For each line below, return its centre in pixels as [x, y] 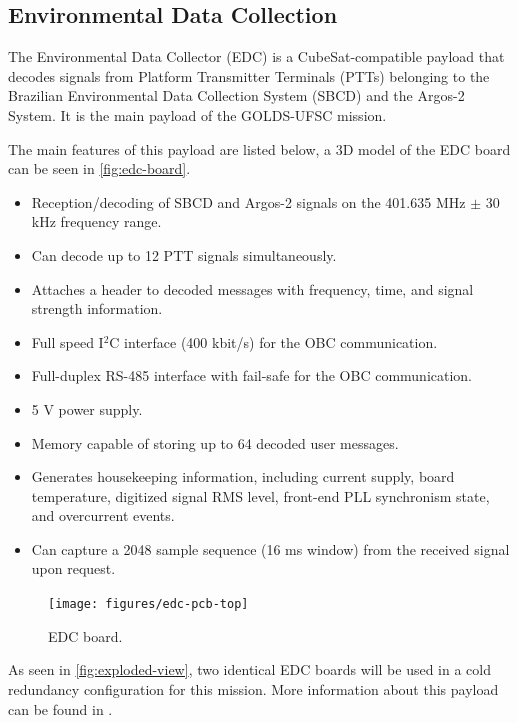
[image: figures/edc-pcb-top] [148, 604]
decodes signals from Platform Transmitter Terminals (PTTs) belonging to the [249, 75]
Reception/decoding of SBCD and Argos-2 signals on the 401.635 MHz [248, 201]
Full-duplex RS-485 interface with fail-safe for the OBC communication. [251, 375]
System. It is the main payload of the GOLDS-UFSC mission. [197, 114]
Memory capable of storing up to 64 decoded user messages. [215, 442]
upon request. [73, 568]
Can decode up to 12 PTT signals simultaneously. [184, 254]
